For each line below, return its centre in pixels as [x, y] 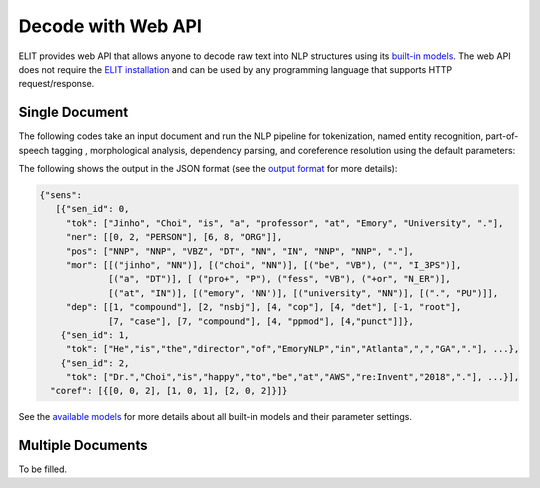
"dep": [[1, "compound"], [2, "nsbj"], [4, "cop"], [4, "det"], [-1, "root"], [263, 307]
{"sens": [61, 195]
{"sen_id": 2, [95, 363]
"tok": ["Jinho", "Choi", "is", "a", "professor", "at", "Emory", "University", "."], [284, 223]
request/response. [56, 84]
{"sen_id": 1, [95, 334]
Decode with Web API [110, 26]
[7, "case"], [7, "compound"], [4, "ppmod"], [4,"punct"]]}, [261, 321]
